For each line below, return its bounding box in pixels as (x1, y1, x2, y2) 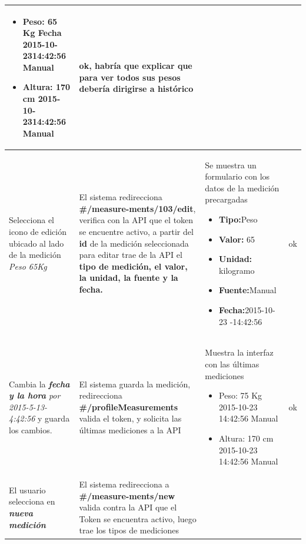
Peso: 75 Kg (219, 389, 262, 402)
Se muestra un (205, 158, 257, 171)
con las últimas (205, 358, 260, 370)
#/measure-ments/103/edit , (79, 202, 196, 214)
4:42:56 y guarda (9, 412, 70, 424)
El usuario (9, 483, 46, 496)
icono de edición (9, 225, 66, 238)
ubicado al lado (9, 237, 64, 249)
